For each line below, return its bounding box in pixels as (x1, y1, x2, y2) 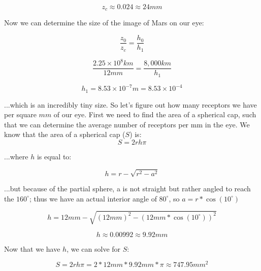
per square (4, 109, 37, 120)
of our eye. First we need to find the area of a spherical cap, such (53, 109, 256, 120)
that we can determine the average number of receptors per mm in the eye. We (4, 119, 250, 129)
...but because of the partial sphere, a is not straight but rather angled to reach (4, 183, 251, 194)
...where (4, 151, 28, 161)
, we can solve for (67, 243, 121, 254)
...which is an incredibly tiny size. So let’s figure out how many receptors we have (4, 99, 257, 110)
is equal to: (37, 151, 72, 161)
